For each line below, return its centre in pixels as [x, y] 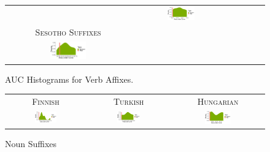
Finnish [46, 101]
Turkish [129, 101]
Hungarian [218, 101]
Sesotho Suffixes [68, 32]
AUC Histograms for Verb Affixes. [69, 79]
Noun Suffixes [31, 143]
